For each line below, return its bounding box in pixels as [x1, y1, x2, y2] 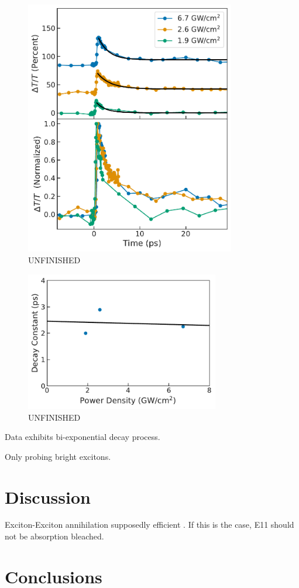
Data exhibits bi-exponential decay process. [5, 431, 160, 443]
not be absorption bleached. [5, 530, 104, 542]
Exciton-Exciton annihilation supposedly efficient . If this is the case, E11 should [5, 518, 294, 531]
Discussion [5, 484, 91, 508]
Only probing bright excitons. [5, 450, 111, 462]
